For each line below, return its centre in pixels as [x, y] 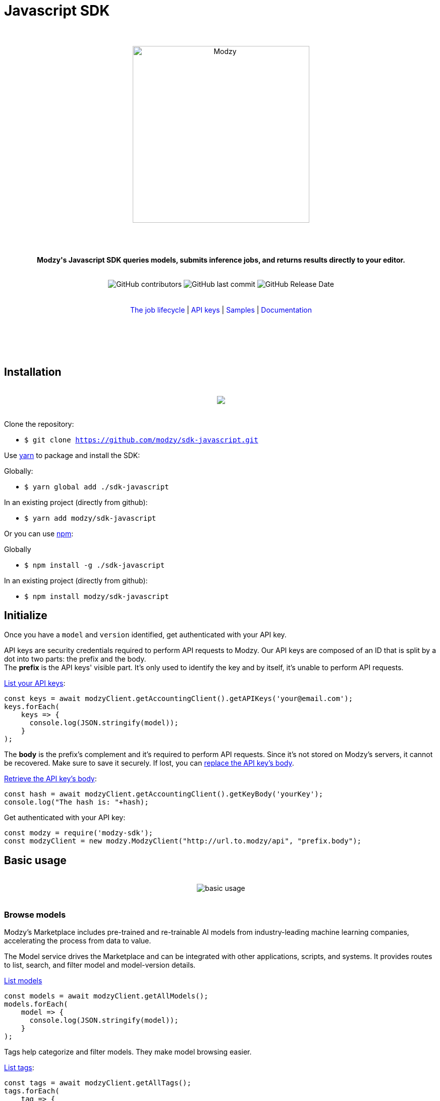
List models [23, 981]
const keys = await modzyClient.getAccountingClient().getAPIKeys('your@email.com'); [179, 699]
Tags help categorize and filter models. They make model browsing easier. [128, 1052]
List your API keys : [35, 683]
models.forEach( [36, 1004]
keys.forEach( [32, 707]
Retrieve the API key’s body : [50, 779]
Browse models [35, 914]
